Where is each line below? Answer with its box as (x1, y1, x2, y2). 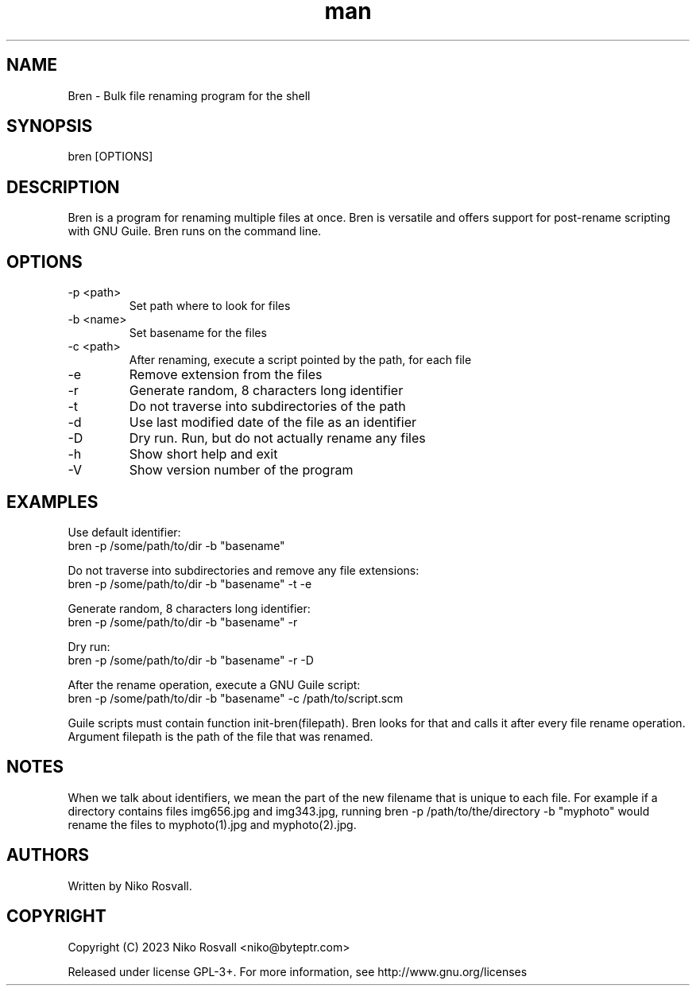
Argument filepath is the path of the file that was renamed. (68, 729, 373, 743)
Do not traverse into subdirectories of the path (129, 398, 406, 415)
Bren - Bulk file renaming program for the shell (68, 88, 311, 103)
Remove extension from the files (129, 366, 323, 383)
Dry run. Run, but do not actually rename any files (129, 430, 426, 447)
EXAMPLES (6, 491, 99, 512)
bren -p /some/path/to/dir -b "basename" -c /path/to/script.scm (68, 691, 404, 705)
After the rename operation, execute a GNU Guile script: (68, 677, 361, 692)
